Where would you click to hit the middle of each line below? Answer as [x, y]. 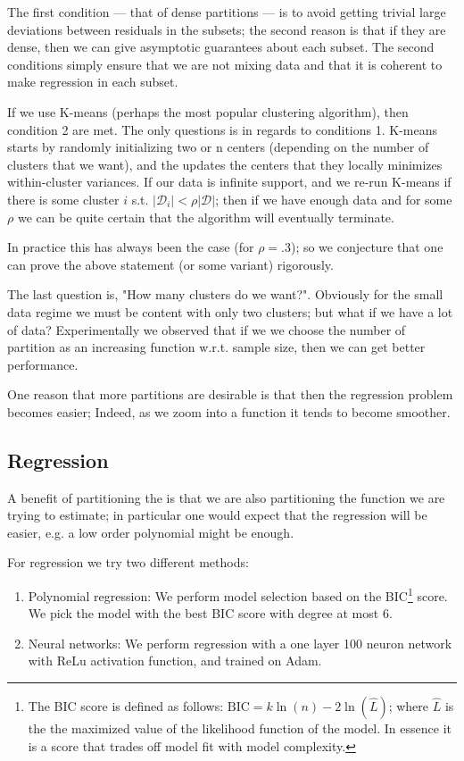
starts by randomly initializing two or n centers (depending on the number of [218, 147]
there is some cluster [63, 199]
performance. [43, 364]
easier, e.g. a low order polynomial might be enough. [151, 532]
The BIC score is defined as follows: [126, 706]
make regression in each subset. [93, 82]
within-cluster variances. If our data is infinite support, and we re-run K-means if [229, 182]
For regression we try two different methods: [128, 562]
